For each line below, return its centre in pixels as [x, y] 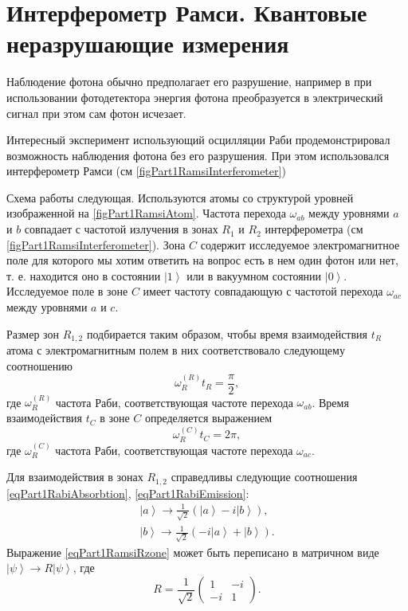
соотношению [40, 365]
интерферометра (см [314, 229]
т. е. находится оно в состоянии [84, 275]
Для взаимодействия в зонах [75, 477]
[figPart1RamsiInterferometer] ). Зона [96, 244]
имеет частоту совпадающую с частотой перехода [263, 291]
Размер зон [33, 333]
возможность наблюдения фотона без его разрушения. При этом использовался [198, 155]
